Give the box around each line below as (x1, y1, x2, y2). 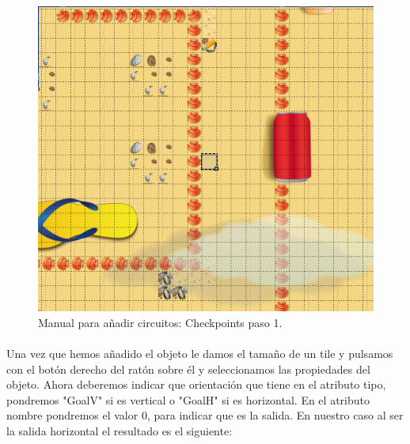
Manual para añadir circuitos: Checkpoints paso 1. (38, 314, 283, 330)
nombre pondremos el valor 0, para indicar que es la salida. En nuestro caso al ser (6, 407, 404, 423)
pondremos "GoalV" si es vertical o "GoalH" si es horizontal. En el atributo (6, 391, 370, 408)
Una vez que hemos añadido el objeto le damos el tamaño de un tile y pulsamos (6, 345, 393, 362)
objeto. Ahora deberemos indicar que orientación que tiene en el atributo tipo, (6, 376, 386, 393)
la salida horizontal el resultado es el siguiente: (6, 423, 233, 439)
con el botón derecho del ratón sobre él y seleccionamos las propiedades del (6, 360, 370, 377)
